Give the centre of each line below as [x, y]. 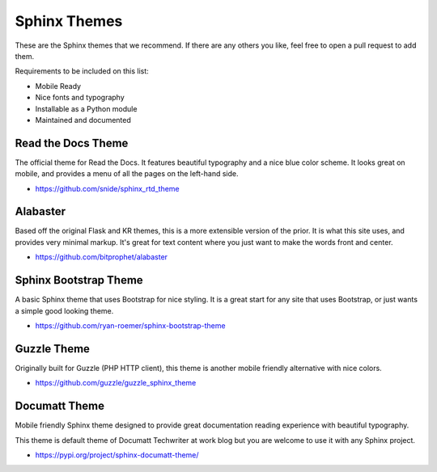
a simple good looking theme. [64, 310]
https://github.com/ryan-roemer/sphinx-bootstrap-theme [130, 325]
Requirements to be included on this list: [82, 71]
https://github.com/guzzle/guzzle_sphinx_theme [116, 383]
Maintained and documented [83, 120]
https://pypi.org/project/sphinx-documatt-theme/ [117, 455]
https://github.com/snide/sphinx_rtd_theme [107, 188]
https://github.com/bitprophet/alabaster [102, 257]
